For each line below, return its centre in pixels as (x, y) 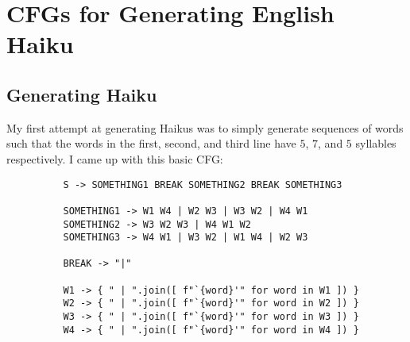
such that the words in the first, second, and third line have (151, 143)
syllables (376, 143)
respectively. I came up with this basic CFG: (115, 158)
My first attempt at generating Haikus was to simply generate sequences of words (205, 127)
